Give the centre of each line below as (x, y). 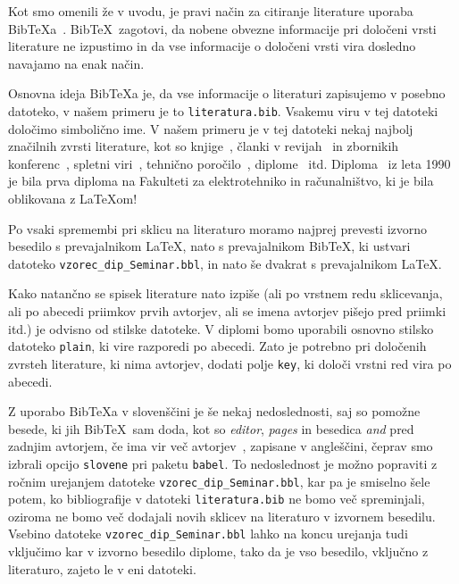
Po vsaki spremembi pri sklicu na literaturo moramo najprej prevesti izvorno (218, 228)
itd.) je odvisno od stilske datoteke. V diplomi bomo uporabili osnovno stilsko (221, 328)
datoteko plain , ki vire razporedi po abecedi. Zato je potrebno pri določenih (217, 346)
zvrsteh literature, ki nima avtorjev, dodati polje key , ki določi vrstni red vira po (230, 363)
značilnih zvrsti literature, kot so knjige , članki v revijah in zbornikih (204, 146)
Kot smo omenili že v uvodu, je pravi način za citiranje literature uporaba (211, 11)
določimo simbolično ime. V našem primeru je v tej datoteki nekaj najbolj (211, 128)
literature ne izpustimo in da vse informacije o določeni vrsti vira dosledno (212, 46)
